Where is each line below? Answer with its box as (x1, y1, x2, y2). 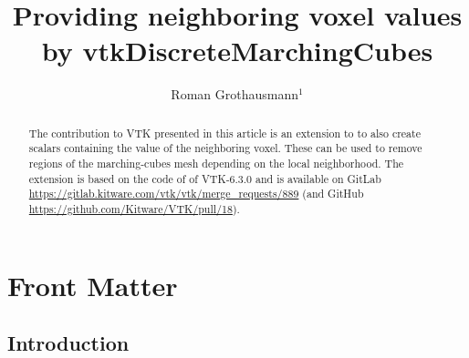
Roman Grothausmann (171, 85, 298, 104)
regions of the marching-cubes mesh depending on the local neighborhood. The (28, 156, 404, 171)
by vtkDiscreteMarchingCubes (41, 32, 433, 69)
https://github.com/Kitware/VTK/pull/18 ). (28, 200, 240, 216)
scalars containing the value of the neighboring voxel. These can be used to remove (28, 140, 422, 156)
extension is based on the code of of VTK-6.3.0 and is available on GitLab (28, 170, 381, 186)
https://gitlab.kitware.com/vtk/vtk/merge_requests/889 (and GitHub (28, 186, 364, 201)
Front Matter (7, 266, 178, 303)
